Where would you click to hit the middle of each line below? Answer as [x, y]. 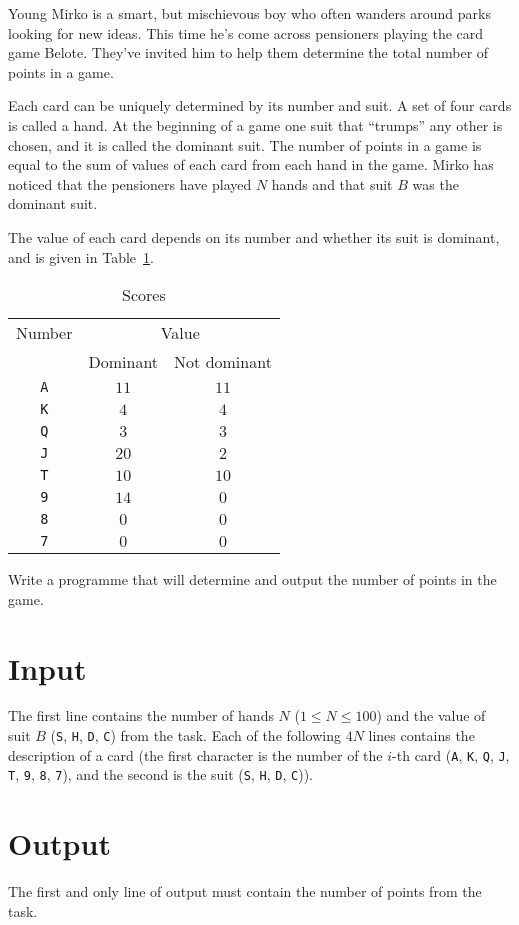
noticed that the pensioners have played [130, 183]
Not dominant [223, 362]
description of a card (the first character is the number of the [195, 754]
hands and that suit [332, 183]
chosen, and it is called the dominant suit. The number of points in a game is [245, 144]
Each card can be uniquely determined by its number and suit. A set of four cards [260, 105]
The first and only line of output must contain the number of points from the [245, 891]
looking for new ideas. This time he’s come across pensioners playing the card [246, 32]
